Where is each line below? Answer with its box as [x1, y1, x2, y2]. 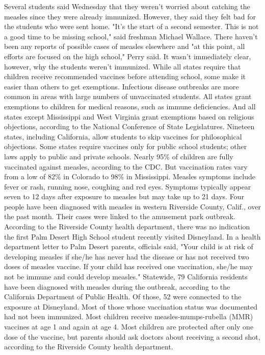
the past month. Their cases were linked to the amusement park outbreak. [4, 211, 235, 222]
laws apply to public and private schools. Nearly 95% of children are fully [4, 151, 233, 161]
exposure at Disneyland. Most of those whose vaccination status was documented [4, 301, 258, 312]
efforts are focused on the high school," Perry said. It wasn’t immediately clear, [4, 51, 251, 61]
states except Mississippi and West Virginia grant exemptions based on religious [4, 111, 254, 122]
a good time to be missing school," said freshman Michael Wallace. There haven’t [4, 31, 258, 41]
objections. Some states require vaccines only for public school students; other [4, 141, 247, 152]
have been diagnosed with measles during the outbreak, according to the [4, 281, 230, 292]
